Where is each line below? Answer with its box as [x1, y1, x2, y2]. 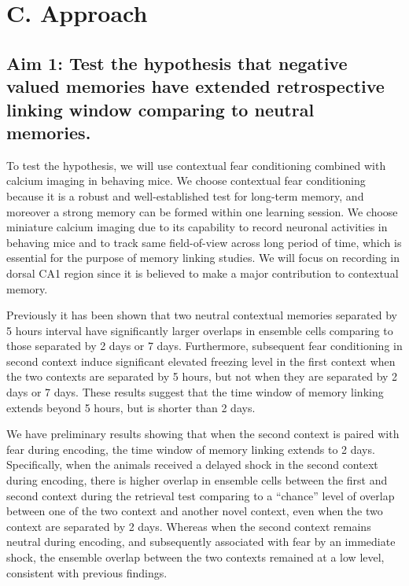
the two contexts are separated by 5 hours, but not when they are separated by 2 [6, 368, 398, 385]
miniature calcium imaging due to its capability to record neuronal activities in [6, 219, 388, 235]
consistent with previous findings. [6, 564, 168, 580]
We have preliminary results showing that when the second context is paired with [6, 426, 400, 442]
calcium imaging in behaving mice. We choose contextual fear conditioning [6, 172, 366, 189]
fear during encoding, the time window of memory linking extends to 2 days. [6, 440, 375, 457]
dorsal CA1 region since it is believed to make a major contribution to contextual [6, 264, 399, 281]
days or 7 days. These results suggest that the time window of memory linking [6, 384, 384, 400]
